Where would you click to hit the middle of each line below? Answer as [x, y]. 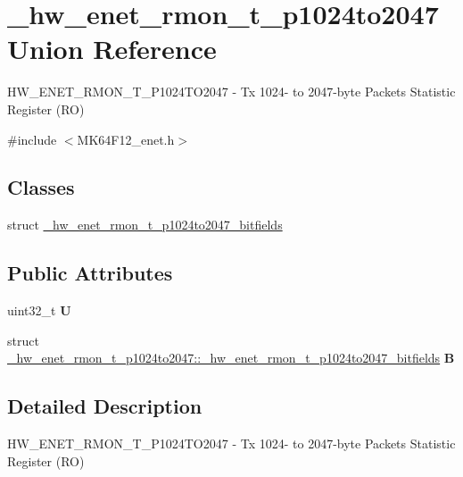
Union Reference [112, 49]
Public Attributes [90, 273]
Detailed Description [105, 406]
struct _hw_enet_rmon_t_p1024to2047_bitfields [145, 225]
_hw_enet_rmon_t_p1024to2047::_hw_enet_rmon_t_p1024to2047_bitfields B [231, 358]
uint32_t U [39, 310]
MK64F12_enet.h [126, 139]
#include [32, 139]
